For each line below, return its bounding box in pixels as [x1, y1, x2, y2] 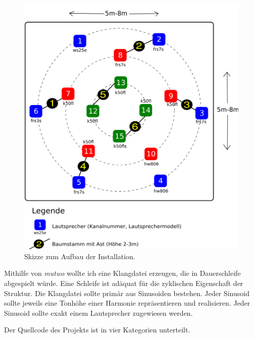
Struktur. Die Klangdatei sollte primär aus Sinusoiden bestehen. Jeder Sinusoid [4, 287, 249, 298]
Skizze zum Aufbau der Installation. [24, 251, 135, 261]
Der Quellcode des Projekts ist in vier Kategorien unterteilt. [4, 324, 190, 335]
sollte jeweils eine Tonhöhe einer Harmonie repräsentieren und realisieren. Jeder [4, 298, 250, 308]
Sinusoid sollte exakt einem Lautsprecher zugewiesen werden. [4, 307, 193, 318]
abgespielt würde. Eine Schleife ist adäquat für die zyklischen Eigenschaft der [4, 277, 243, 288]
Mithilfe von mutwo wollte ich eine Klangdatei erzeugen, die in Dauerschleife [4, 268, 241, 278]
